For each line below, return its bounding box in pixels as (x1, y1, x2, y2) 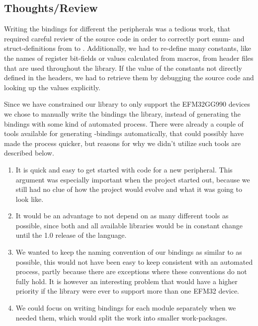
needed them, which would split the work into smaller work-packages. (15, 312, 228, 323)
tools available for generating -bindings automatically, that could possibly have (4, 128, 244, 139)
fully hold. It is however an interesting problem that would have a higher (15, 276, 238, 286)
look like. (15, 193, 44, 204)
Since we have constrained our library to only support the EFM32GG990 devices (4, 99, 250, 109)
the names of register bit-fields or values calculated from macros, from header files (4, 52, 254, 63)
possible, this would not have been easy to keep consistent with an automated (15, 256, 253, 267)
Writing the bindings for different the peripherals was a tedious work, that (4, 23, 231, 34)
